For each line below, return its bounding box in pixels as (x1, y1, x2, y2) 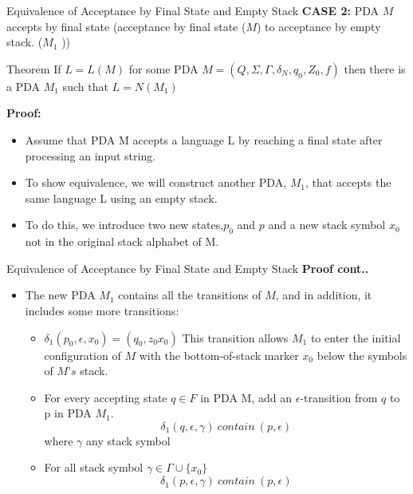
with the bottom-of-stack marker (139, 346, 299, 363)
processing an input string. (25, 147, 156, 164)
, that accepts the (305, 174, 391, 191)
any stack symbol (86, 432, 171, 449)
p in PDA (44, 405, 92, 421)
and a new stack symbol (268, 216, 386, 233)
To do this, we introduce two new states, (25, 216, 224, 233)
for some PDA (128, 60, 199, 77)
